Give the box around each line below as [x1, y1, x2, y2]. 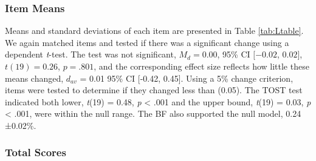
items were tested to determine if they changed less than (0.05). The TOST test [5, 84, 303, 96]
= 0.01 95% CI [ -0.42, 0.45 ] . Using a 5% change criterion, [80, 71, 294, 84]
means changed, [5, 71, 64, 84]
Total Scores [5, 145, 66, 160]
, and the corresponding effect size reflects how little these [94, 60, 309, 72]
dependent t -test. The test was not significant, [5, 48, 176, 61]
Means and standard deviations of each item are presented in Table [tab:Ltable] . [5, 24, 304, 37]
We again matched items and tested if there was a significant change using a [5, 36, 289, 48]
